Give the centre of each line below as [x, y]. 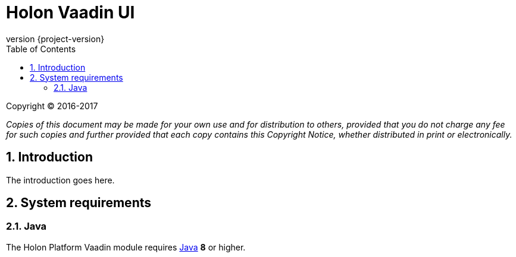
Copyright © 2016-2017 [52, 106]
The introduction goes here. [60, 180]
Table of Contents [41, 49]
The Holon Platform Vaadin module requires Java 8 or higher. [126, 247]
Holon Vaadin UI [71, 12]
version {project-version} [55, 39]
